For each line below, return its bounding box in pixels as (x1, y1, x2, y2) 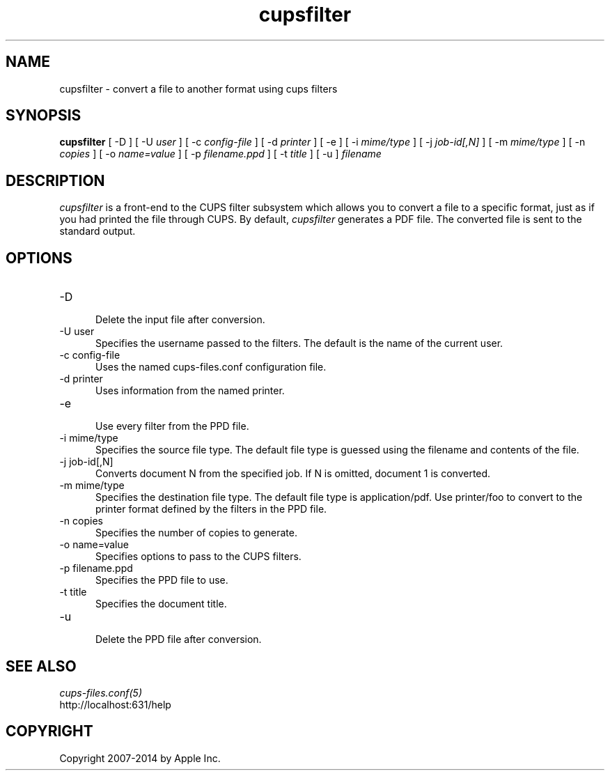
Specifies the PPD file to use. (95, 574, 228, 587)
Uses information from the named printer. (95, 385, 285, 397)
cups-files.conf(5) (59, 686, 142, 699)
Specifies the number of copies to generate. (95, 527, 297, 539)
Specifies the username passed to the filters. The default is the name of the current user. (95, 337, 503, 350)
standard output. (59, 225, 136, 238)
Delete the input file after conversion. (95, 313, 265, 326)
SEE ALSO (6, 657, 77, 675)
